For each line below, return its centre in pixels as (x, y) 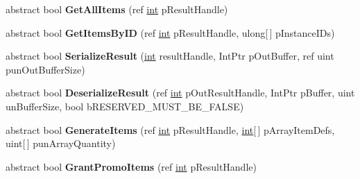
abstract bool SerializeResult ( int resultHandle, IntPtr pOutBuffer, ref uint (170, 56)
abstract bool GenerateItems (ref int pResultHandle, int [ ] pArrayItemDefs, (170, 129)
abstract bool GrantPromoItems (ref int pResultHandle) (131, 166)
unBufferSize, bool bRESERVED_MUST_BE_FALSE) (125, 106)
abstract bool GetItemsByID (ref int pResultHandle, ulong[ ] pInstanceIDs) (170, 32)
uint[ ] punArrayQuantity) (61, 143)
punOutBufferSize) (45, 69)
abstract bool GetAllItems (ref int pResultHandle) (117, 9)
